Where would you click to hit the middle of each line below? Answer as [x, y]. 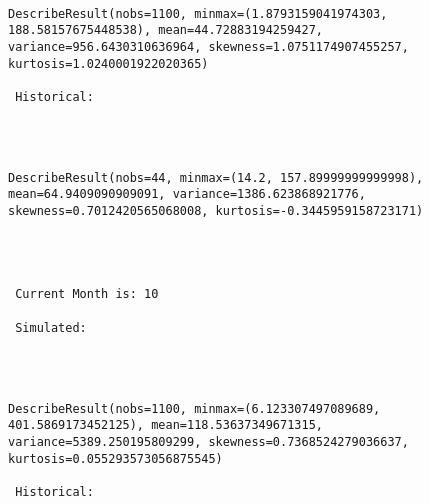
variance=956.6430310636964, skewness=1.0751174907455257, [208, 46]
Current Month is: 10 [87, 294]
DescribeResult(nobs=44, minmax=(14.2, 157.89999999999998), [216, 177]
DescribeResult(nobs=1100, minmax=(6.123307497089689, [194, 408]
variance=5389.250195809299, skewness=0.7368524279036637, [208, 441]
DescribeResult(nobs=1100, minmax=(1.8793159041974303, [198, 13]
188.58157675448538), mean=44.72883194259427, [165, 30]
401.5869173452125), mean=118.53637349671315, [165, 425]
